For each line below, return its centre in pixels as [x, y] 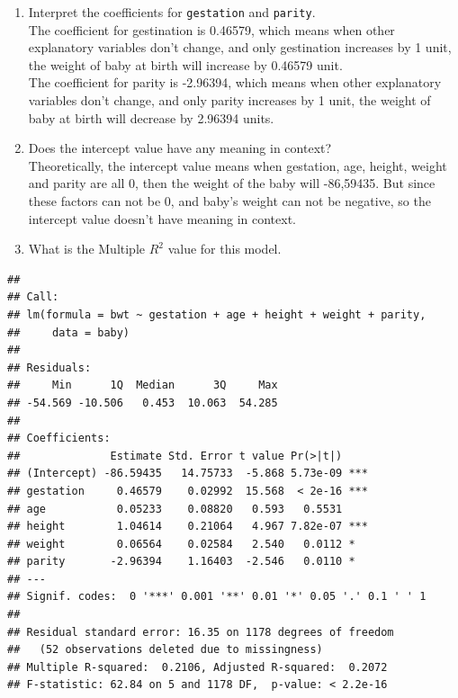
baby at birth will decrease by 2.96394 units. [151, 117]
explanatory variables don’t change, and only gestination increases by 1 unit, [240, 47]
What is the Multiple [87, 249]
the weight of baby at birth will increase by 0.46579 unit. [185, 64]
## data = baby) [69, 332]
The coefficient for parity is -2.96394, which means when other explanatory [235, 82]
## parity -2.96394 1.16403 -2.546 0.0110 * [181, 562]
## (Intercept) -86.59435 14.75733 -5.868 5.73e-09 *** [188, 474]
